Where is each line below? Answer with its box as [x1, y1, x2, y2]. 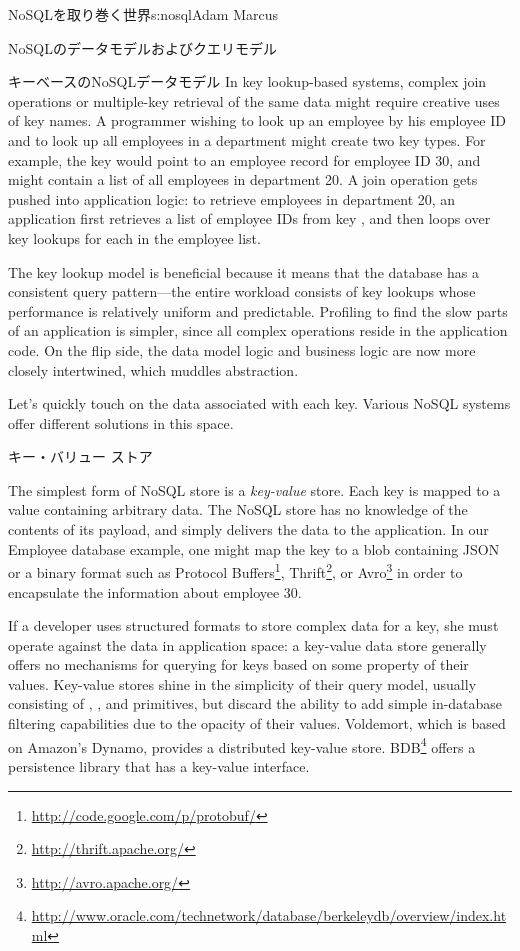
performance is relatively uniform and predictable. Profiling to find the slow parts [8, 300, 508, 321]
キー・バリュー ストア [8, 446, 153, 467]
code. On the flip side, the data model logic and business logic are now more [8, 339, 476, 360]
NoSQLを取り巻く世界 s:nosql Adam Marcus [8, 4, 278, 24]
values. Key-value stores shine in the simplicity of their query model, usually [8, 673, 477, 694]
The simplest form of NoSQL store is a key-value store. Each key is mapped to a [8, 479, 501, 500]
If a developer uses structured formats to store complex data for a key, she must [8, 615, 499, 636]
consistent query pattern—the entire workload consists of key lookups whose [8, 281, 476, 302]
